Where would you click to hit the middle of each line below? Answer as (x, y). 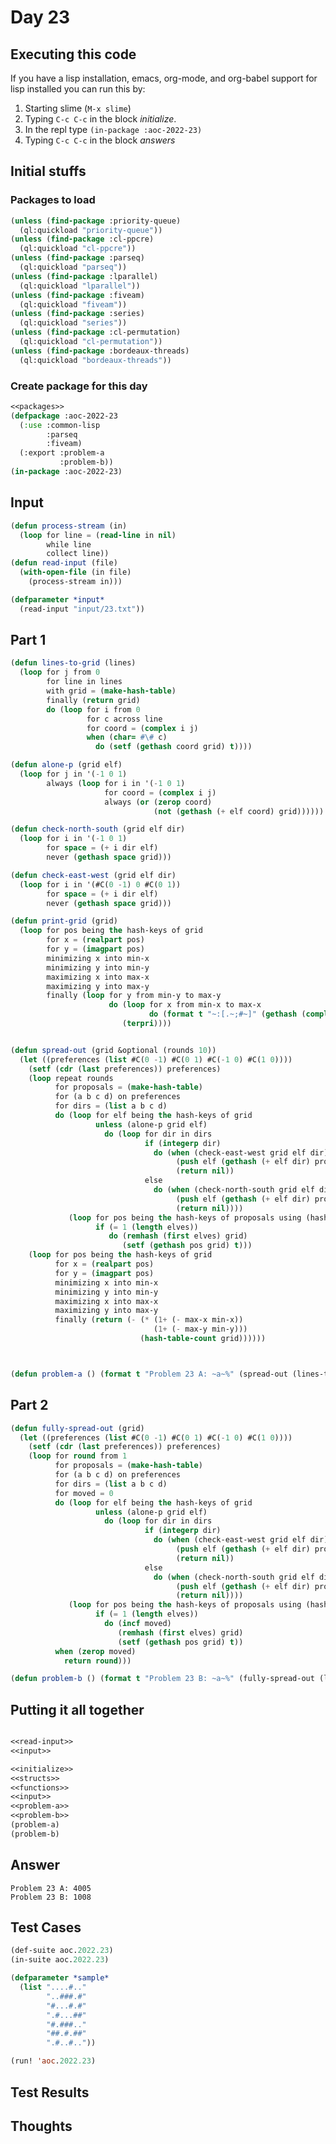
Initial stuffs (48, 171)
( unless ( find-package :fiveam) (77, 295)
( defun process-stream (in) (69, 526)
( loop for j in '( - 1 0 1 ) (73, 774)
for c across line (124, 719)
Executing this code (73, 54)
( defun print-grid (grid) (64, 921)
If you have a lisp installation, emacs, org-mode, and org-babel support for (164, 78)
